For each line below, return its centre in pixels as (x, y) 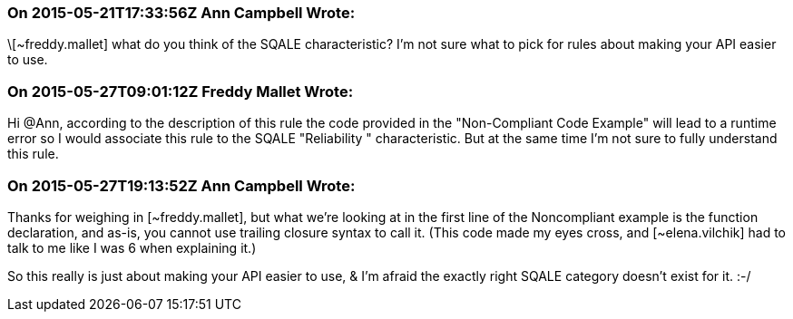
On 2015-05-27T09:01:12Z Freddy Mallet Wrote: (181, 91)
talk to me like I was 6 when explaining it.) (132, 247)
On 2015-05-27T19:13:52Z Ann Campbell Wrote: (181, 185)
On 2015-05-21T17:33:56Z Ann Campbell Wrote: (181, 13)
